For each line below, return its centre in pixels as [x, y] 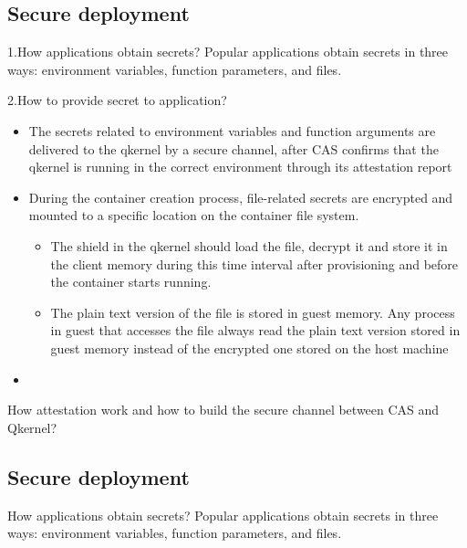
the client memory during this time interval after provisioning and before [254, 263]
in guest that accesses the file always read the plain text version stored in [255, 330]
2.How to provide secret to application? [117, 100]
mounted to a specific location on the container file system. [194, 215]
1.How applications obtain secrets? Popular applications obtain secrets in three [228, 52]
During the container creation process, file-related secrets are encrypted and [241, 197]
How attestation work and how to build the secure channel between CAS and [223, 410]
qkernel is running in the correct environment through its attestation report [240, 167]
